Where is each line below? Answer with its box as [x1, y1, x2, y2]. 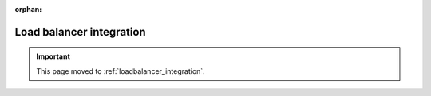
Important [36, 52, 71, 61]
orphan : [14, 5, 42, 13]
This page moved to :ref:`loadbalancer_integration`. [36, 66, 205, 75]
